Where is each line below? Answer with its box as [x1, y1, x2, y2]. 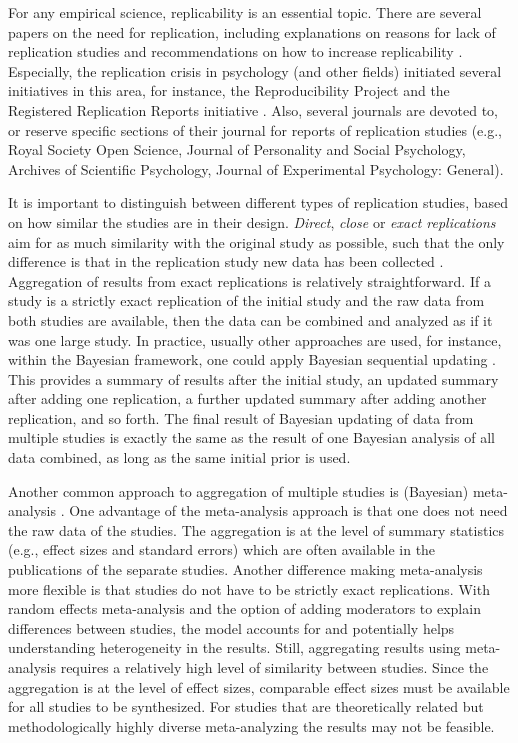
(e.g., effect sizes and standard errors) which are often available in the [8, 539, 436, 560]
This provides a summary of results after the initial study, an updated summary [8, 368, 499, 389]
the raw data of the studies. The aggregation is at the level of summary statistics [8, 519, 505, 540]
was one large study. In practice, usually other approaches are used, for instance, [8, 329, 502, 350]
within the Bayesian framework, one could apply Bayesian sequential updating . [8, 349, 497, 370]
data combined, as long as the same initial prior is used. [8, 447, 351, 468]
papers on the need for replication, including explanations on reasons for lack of [8, 21, 496, 42]
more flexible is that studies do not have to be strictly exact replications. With [8, 578, 490, 599]
